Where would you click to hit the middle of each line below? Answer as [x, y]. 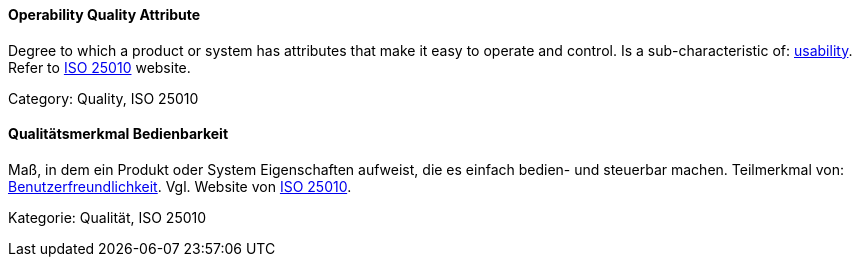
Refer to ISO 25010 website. [99, 67]
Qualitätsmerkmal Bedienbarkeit [118, 134]
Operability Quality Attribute [104, 14]
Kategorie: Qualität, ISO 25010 [107, 217]
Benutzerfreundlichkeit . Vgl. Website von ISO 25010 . [180, 186]
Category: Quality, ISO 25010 [103, 98]
